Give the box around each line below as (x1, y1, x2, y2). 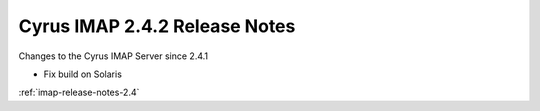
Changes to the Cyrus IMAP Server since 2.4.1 (18, 50, 209, 62)
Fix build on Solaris (43, 68, 122, 80)
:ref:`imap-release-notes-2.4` (18, 86, 140, 99)
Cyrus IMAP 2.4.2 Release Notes (18, 15, 296, 37)
